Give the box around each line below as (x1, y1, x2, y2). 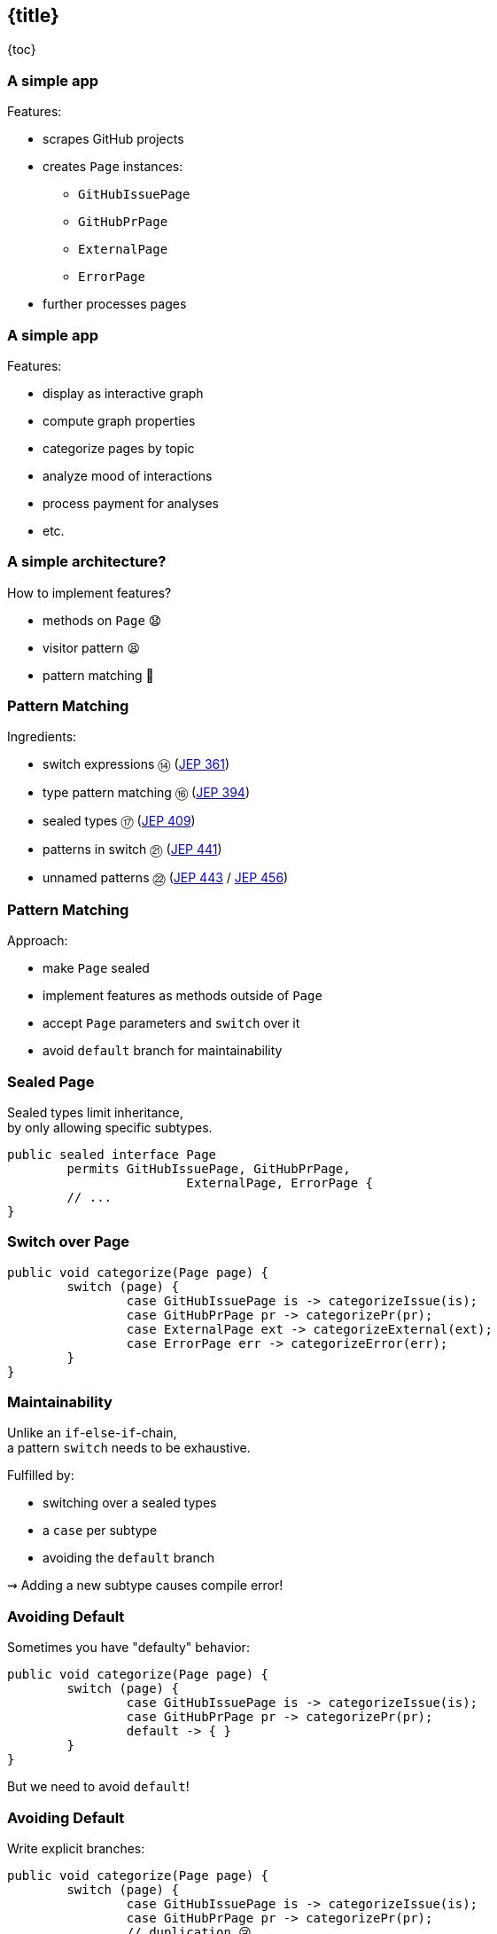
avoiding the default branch (43, 1550, 214, 1566)
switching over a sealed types (43, 1495, 217, 1511)
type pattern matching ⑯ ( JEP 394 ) (43, 785, 250, 801)
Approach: (7, 933, 68, 949)
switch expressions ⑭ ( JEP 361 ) (43, 756, 230, 772)
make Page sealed (43, 960, 150, 976)
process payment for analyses (43, 495, 219, 511)
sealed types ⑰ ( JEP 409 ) (43, 813, 196, 829)
